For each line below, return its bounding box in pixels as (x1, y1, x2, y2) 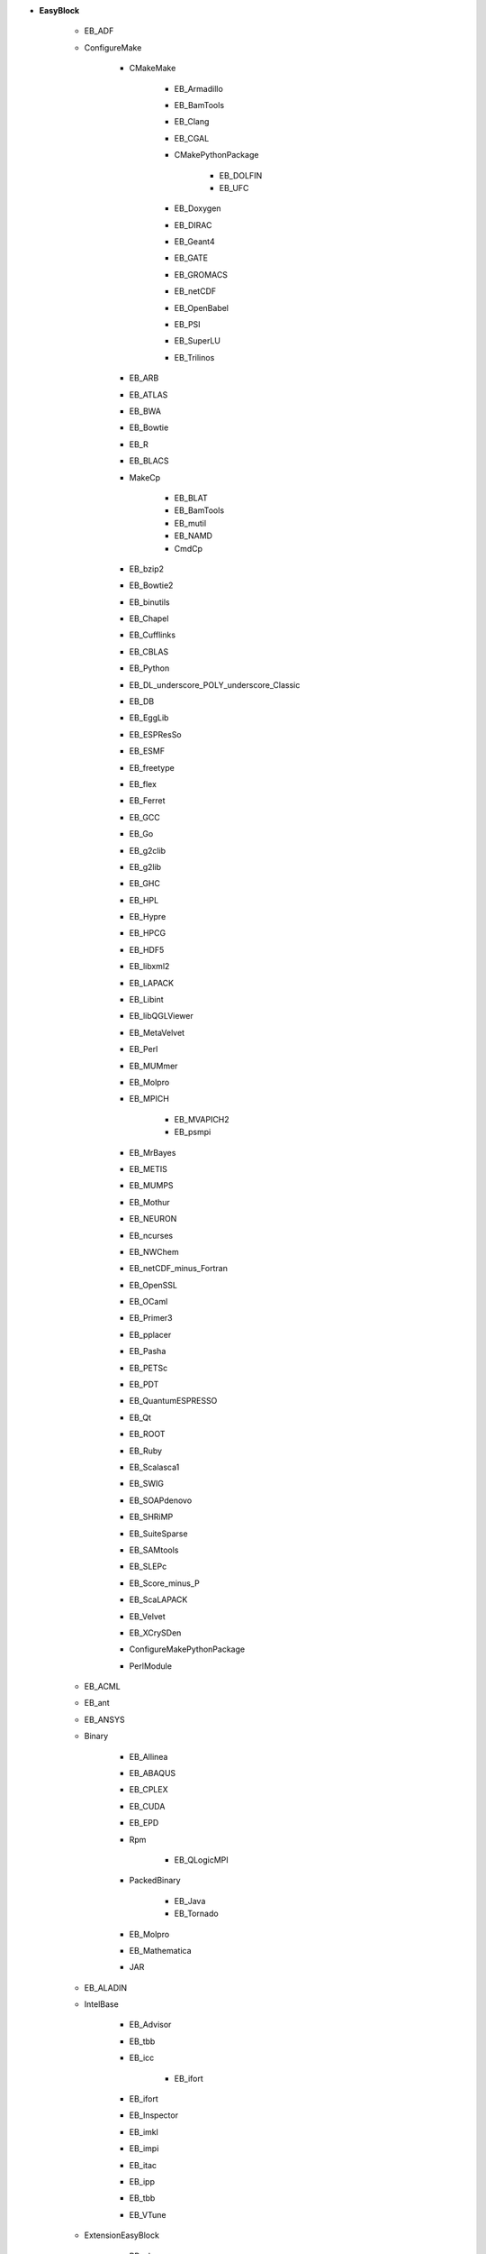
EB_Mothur (129, 1196, 170, 1207)
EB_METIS (129, 1163, 168, 1174)
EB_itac (129, 2159, 157, 2170)
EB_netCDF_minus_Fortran (129, 1263, 229, 1274)
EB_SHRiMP (129, 1511, 174, 1523)
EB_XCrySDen (129, 1627, 182, 1638)
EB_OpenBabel (174, 302, 229, 313)
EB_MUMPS (129, 1180, 175, 1191)
